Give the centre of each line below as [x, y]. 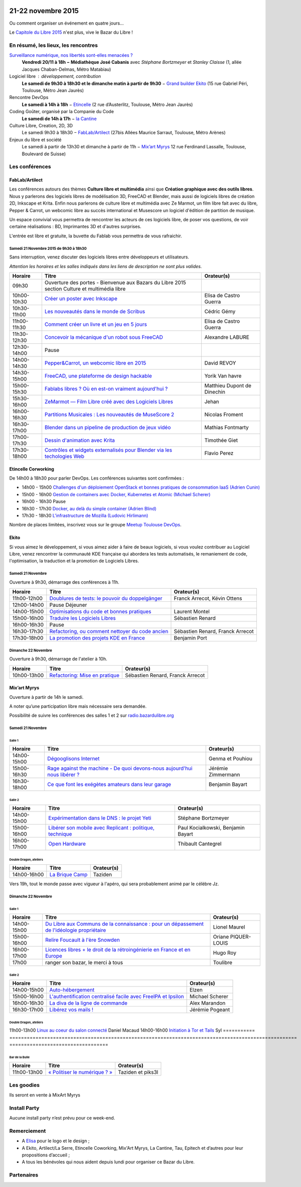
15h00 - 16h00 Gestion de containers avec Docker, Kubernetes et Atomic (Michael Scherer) [116, 494]
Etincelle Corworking [32, 469]
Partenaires [24, 1175]
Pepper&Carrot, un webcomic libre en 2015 [95, 363]
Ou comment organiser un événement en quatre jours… [66, 23]
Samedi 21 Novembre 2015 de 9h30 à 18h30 [48, 248]
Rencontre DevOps [29, 98]
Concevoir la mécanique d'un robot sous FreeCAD [104, 337]
